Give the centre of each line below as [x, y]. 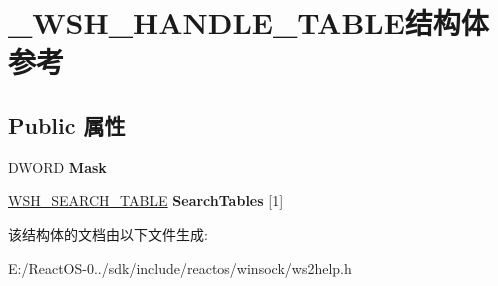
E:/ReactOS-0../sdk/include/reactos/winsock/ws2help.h [180, 267]
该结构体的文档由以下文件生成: [108, 233]
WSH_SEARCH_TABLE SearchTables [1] [146, 200]
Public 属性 [67, 124]
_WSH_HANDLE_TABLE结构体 [248, 22]
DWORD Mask [57, 166]
